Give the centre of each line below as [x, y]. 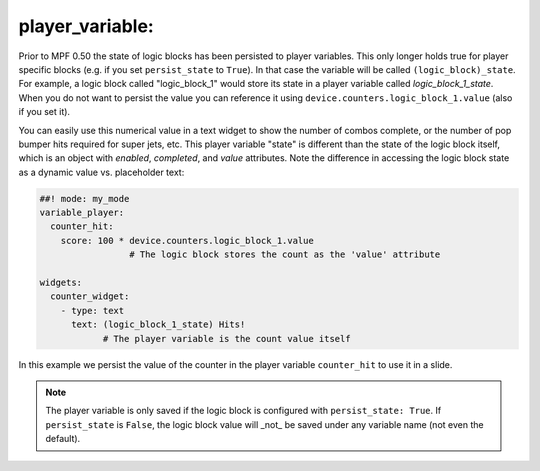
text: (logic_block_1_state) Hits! [158, 324]
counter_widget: [90, 296]
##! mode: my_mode [84, 198]
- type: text [92, 310]
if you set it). [44, 112]
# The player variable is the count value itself [226, 338]
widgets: [61, 282]
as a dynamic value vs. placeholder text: [101, 172]
